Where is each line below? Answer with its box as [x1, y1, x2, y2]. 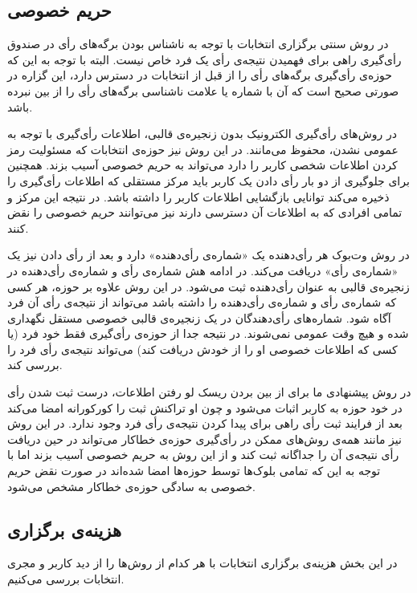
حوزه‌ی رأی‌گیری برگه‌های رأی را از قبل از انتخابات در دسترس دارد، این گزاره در [7, 67, 392, 83]
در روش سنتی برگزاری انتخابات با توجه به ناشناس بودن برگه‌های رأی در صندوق [7, 35, 389, 52]
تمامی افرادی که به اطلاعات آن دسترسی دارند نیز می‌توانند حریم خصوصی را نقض [7, 204, 403, 221]
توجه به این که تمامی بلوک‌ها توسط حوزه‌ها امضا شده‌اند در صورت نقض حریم [7, 462, 381, 479]
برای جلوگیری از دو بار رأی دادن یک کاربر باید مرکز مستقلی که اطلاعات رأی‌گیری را [7, 172, 410, 189]
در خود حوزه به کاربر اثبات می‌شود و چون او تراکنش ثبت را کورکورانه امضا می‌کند [7, 399, 403, 416]
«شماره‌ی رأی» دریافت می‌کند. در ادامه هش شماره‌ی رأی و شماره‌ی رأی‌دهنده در [7, 262, 399, 278]
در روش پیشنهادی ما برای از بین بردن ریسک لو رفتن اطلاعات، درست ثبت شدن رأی [7, 384, 411, 400]
